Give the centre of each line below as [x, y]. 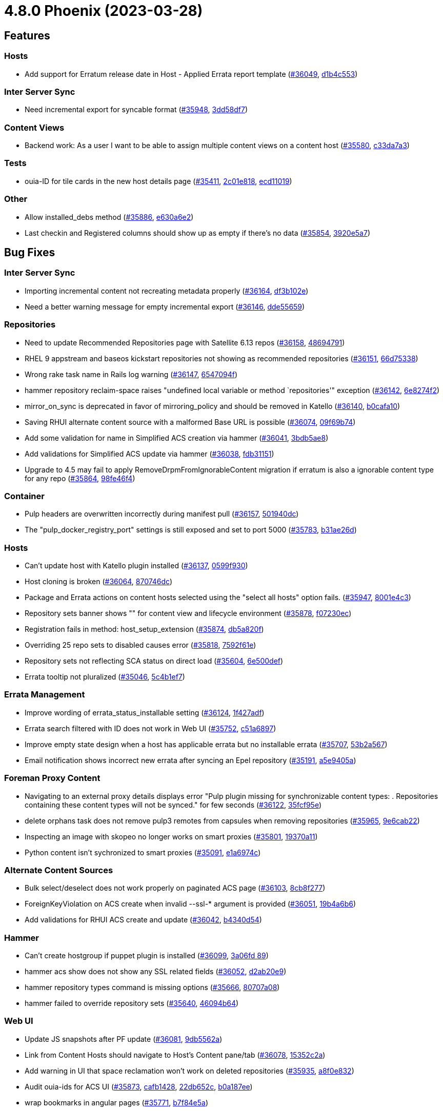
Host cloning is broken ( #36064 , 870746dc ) [99, 582]
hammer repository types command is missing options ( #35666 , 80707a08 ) [152, 987]
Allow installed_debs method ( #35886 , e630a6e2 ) [109, 217]
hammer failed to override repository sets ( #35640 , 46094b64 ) [132, 1003]
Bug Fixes [30, 252]
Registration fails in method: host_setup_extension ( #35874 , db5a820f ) [144, 629]
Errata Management [45, 695]
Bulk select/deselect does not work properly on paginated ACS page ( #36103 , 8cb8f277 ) [175, 888]
